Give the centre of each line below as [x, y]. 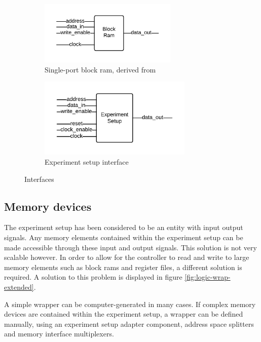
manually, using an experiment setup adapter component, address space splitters [129, 324]
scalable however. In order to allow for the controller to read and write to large [127, 257]
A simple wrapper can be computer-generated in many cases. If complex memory [130, 304]
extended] [19, 287]
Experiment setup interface [87, 161]
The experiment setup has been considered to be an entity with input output [124, 227]
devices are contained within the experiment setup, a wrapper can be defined [124, 314]
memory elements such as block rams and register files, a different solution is [123, 267]
